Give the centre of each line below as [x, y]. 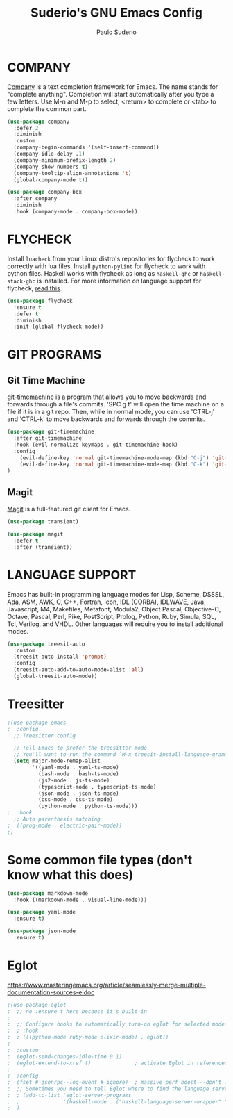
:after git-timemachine [48, 438]
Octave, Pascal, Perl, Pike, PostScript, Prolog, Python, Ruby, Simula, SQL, [112, 616]
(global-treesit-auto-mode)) [55, 676]
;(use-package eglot [37, 1005]
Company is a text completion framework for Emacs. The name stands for [113, 87]
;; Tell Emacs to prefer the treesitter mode [80, 748]
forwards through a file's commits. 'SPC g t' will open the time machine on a [115, 404]
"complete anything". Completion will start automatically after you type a [111, 94]
